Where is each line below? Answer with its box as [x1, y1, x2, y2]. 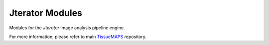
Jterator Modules [9, 7, 82, 18]
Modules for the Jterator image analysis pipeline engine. [9, 25, 125, 31]
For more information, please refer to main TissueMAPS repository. [9, 34, 147, 40]
